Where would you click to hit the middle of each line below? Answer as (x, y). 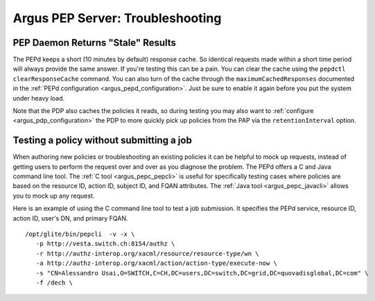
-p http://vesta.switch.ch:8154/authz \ (105, 244)
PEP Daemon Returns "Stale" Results (95, 43)
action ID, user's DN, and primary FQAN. (70, 218)
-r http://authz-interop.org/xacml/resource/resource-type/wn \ (147, 253)
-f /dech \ (54, 283)
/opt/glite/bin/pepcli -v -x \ (80, 234)
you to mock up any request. (54, 196)
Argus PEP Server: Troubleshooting (117, 18)
